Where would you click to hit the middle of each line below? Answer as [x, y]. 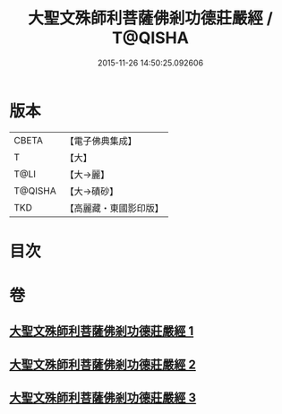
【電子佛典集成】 [101, 141]
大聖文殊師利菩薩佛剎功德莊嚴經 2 [103, 364]
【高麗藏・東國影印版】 [114, 208]
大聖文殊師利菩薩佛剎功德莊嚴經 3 [103, 398]
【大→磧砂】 [92, 191]
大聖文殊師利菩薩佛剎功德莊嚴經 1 [102, 331]
